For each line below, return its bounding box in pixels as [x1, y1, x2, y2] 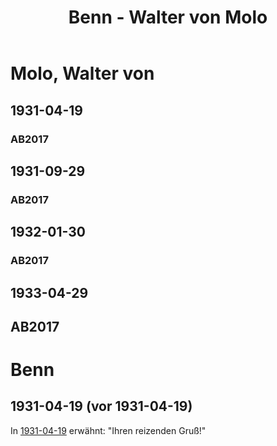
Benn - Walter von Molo [68, 6, 268, 29]
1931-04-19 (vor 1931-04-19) [10, 398, 193, 415]
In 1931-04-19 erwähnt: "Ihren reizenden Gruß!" [10, 424, 207, 436]
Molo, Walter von [10, 62, 155, 85]
